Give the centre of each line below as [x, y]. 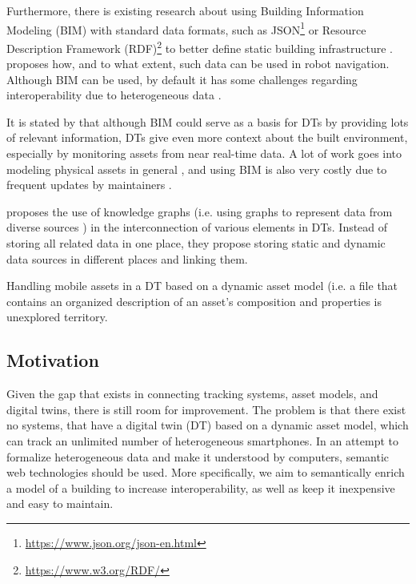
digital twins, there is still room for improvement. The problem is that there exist [206, 409]
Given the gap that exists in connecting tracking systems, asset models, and [192, 394]
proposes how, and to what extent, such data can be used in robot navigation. [198, 64]
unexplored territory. [57, 317]
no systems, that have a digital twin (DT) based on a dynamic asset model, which [208, 425]
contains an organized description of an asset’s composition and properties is [194, 301]
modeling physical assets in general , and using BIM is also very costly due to [197, 169]
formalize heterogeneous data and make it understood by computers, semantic [198, 456]
